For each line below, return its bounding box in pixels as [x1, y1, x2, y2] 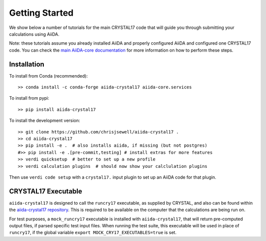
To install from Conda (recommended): [9, 73, 88, 79]
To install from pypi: [9, 95, 49, 101]
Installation [9, 60, 44, 68]
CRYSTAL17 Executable [9, 187, 82, 195]
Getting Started [9, 7, 74, 18]
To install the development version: [9, 118, 80, 124]
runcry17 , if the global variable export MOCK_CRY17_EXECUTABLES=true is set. [9, 230, 177, 236]
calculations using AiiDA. [9, 31, 60, 37]
